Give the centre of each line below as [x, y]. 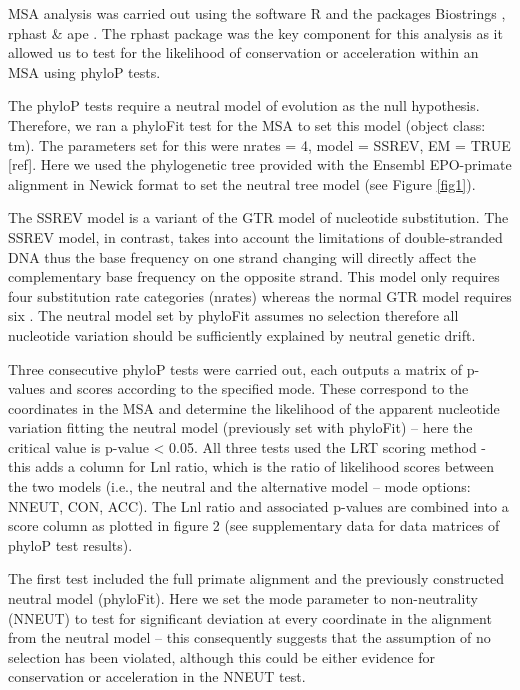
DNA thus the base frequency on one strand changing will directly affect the [242, 256]
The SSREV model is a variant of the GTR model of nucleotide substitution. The [258, 217]
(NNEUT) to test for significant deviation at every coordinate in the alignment [250, 617]
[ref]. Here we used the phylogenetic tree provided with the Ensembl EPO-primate [260, 164]
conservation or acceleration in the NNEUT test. [157, 676]
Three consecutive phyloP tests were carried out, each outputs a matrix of [235, 368]
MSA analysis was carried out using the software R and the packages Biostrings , [257, 13]
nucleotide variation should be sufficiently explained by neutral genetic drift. [242, 334]
